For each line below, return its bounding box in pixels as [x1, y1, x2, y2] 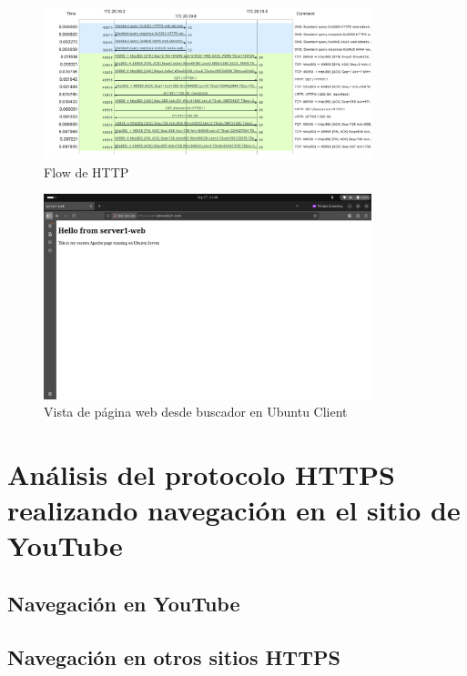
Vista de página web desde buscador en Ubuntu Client [44, 402, 348, 421]
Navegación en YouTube [7, 589, 240, 617]
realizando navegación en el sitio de [7, 491, 461, 529]
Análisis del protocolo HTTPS [7, 455, 395, 492]
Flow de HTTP [44, 162, 129, 181]
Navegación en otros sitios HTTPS [7, 642, 340, 671]
